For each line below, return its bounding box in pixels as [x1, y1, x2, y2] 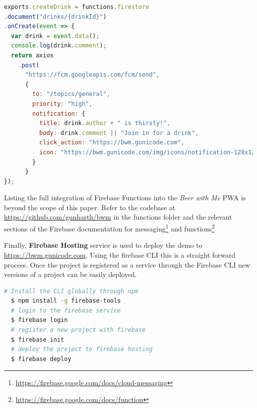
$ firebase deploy [11, 355, 72, 363]
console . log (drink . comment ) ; [11, 42, 107, 49]
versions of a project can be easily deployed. [4, 269, 137, 279]
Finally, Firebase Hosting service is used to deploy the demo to [4, 240, 203, 250]
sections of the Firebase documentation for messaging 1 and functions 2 [4, 222, 215, 233]
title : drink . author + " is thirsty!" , [39, 120, 171, 127]
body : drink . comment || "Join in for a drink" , [39, 129, 199, 136]
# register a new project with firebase [11, 326, 146, 334]
